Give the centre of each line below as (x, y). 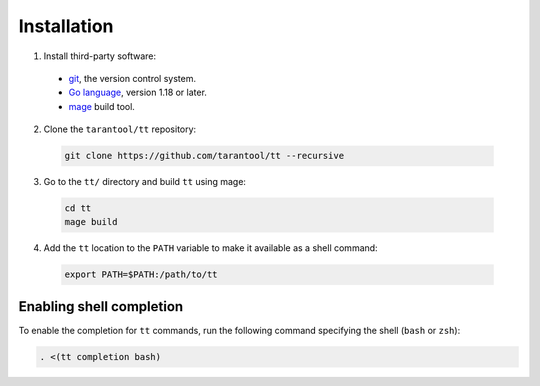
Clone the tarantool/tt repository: (120, 129)
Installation (66, 26)
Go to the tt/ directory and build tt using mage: (145, 182)
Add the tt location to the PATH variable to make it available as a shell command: (211, 248)
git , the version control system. (132, 78)
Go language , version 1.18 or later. (137, 92)
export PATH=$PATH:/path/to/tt (141, 274)
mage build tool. (101, 106)
